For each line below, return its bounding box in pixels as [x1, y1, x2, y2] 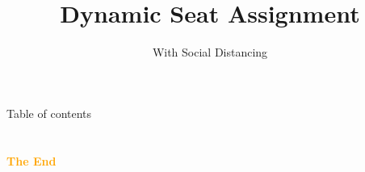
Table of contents [6, 104, 92, 121]
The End [6, 152, 57, 169]
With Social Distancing [152, 44, 268, 61]
